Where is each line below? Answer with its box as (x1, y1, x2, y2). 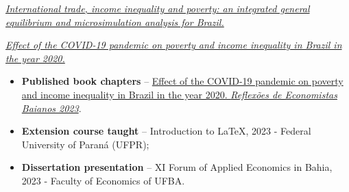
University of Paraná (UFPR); (21, 137, 149, 151)
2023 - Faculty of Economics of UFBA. (21, 173, 185, 187)
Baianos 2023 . (21, 100, 82, 115)
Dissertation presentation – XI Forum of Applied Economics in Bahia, (21, 160, 333, 174)
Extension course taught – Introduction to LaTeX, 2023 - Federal (21, 124, 311, 138)
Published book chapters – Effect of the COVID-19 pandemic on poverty (21, 74, 344, 88)
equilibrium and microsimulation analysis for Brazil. (5, 14, 224, 29)
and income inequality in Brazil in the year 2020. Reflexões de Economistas (21, 87, 337, 101)
